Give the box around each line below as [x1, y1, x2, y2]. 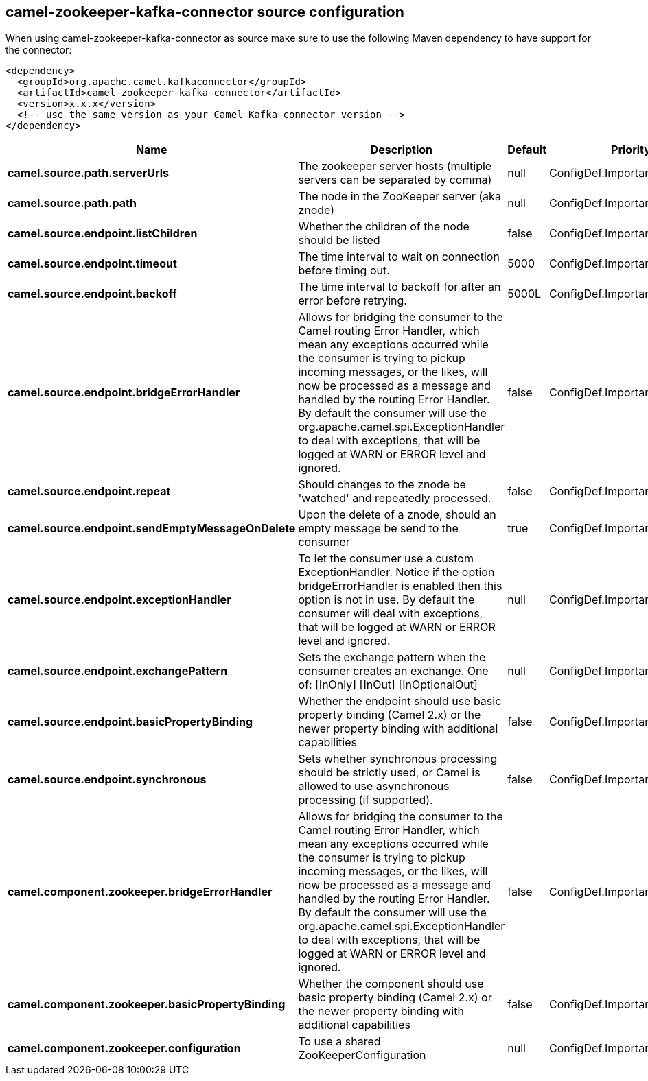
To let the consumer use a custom [298, 551, 474, 566]
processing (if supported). [298, 793, 433, 807]
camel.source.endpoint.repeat [8, 484, 171, 499]
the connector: [5, 44, 72, 56]
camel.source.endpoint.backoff [8, 287, 177, 301]
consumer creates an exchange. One [298, 664, 489, 678]
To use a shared [298, 1034, 381, 1049]
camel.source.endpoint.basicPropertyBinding [8, 715, 253, 729]
